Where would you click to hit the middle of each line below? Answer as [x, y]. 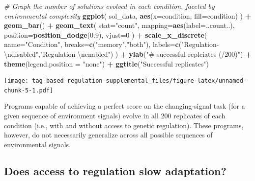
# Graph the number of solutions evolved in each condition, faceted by [109, 6]
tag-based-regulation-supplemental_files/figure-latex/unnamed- [139, 81]
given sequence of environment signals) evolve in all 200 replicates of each [115, 116]
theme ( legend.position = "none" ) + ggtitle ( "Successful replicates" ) [106, 63]
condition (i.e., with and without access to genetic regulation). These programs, [124, 125]
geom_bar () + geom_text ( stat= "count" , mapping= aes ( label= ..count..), [119, 25]
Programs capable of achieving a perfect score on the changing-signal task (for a [125, 106]
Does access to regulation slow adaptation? [115, 170]
